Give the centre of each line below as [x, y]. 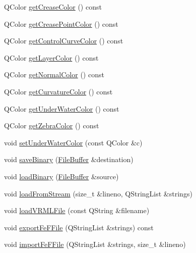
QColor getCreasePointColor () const [61, 23]
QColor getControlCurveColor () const [64, 41]
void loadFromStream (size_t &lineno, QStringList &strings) [98, 193]
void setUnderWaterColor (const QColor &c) [73, 142]
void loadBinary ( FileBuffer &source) [61, 176]
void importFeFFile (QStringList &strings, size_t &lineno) [95, 244]
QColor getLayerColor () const [51, 57]
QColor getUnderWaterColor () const [62, 108]
